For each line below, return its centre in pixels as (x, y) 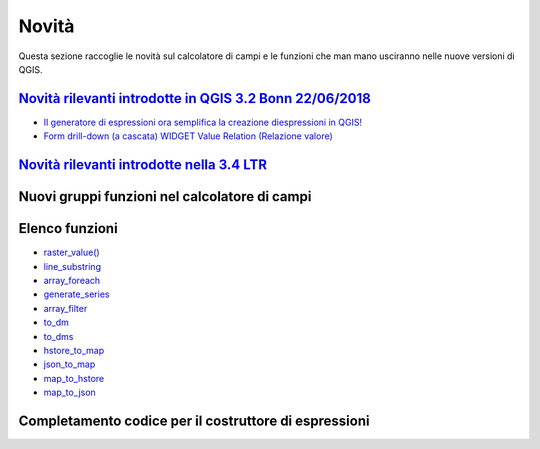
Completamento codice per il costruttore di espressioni (194, 420)
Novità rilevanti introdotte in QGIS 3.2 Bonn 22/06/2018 (195, 98)
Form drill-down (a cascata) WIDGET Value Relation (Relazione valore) (188, 136)
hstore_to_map (74, 350)
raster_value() (71, 252)
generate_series (76, 294)
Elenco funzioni (68, 228)
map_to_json (70, 392)
